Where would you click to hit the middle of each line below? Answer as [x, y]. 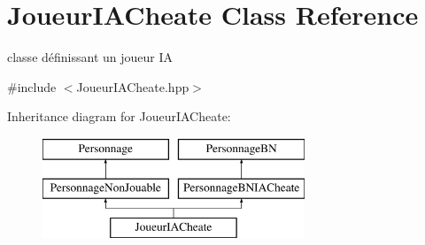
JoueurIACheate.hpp [133, 86]
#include [32, 86]
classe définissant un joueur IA [90, 57]
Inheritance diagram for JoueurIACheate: [119, 116]
